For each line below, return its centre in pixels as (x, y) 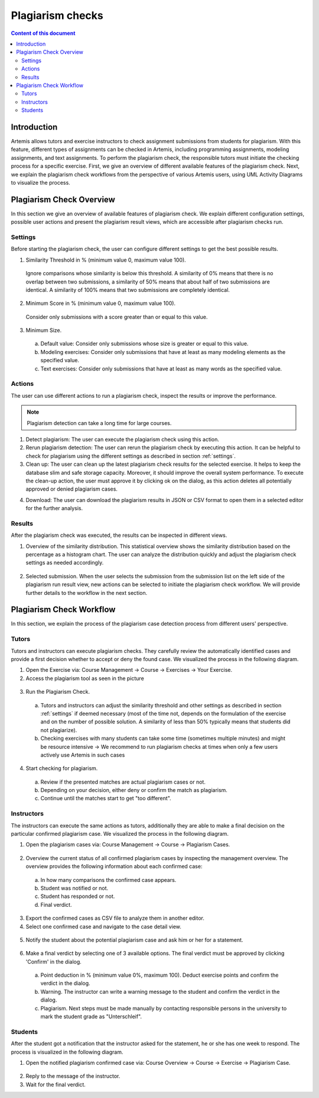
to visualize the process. (40, 182)
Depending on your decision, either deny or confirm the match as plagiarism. (134, 790)
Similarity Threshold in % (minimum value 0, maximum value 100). (106, 260)
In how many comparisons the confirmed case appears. (108, 880)
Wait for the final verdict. (56, 1084)
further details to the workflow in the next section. (87, 593)
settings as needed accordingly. (65, 563)
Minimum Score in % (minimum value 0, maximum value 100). (101, 303)
